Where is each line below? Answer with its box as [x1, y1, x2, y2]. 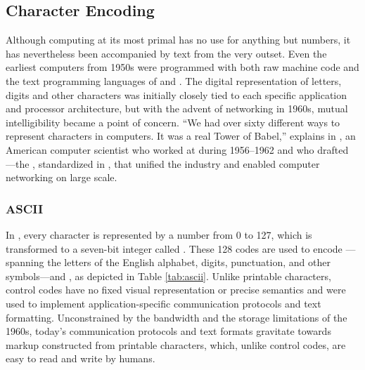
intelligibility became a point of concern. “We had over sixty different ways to [6, 114, 340, 129]
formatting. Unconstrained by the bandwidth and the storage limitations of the [6, 310, 347, 324]
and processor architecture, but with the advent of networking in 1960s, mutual [6, 101, 348, 116]
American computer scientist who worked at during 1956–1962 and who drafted [6, 142, 349, 157]
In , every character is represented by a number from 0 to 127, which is [6, 227, 312, 242]
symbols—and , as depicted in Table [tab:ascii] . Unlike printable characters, [6, 268, 331, 283]
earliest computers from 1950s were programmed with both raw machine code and [6, 60, 359, 74]
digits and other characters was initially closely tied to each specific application [6, 87, 347, 102]
